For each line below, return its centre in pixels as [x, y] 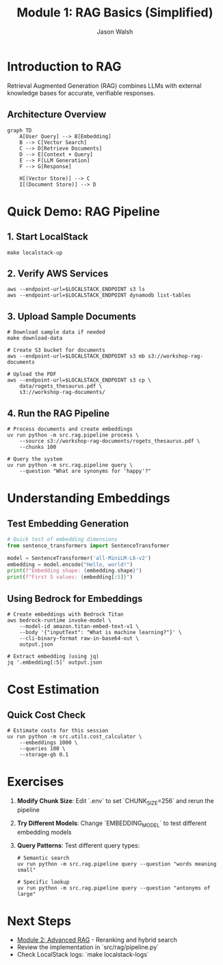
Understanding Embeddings [89, 498]
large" [26, 894]
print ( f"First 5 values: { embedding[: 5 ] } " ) [70, 577]
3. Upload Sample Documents [72, 316]
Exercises [36, 782]
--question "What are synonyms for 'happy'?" [86, 471]
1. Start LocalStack [48, 237]
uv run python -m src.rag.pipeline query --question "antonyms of [114, 888]
